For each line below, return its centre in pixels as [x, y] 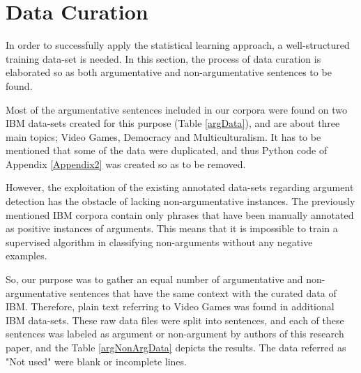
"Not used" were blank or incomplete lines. [96, 361]
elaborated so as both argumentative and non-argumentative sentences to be [169, 72]
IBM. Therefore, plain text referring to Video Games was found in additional [170, 306]
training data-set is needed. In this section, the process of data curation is [163, 58]
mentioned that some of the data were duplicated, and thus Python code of [167, 150]
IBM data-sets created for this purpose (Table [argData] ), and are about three [173, 123]
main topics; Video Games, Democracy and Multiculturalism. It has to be [163, 136]
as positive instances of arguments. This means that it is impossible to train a [172, 228]
